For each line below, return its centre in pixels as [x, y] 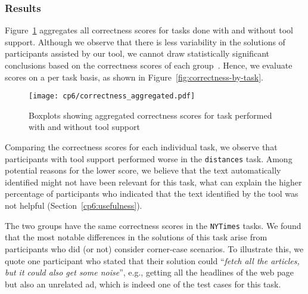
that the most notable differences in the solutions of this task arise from [136, 237]
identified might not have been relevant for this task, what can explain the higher [153, 182]
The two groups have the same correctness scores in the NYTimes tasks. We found [153, 225]
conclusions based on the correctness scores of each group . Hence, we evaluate [149, 65]
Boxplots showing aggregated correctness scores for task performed [150, 115]
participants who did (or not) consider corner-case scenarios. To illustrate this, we [154, 248]
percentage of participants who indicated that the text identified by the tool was [152, 194]
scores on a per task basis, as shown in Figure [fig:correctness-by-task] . [134, 77]
